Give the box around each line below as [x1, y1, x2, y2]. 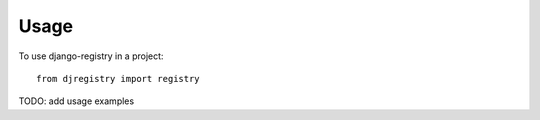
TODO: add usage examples [18, 95, 135, 107]
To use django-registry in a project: [18, 50, 164, 62]
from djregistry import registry [36, 73, 200, 84]
